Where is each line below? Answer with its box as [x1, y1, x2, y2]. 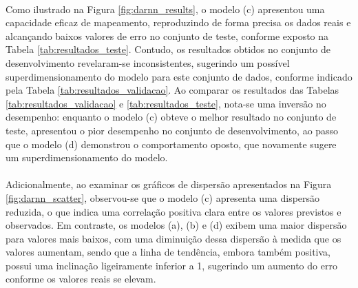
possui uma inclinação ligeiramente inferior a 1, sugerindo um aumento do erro [6, 258, 337, 272]
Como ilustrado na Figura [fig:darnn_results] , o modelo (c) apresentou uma [6, 1, 325, 16]
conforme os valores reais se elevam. [6, 271, 156, 286]
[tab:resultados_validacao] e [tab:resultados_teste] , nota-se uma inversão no [6, 96, 326, 110]
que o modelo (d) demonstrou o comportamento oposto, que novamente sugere [6, 136, 337, 151]
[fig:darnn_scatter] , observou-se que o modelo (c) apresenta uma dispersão [6, 190, 320, 205]
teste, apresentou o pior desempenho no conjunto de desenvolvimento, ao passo [6, 123, 339, 137]
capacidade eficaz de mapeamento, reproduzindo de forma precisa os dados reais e [6, 15, 351, 30]
